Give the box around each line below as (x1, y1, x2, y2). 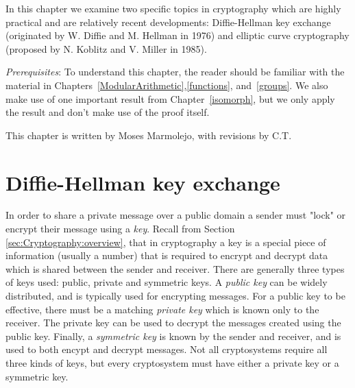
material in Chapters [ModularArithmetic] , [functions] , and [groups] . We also (5, 77, 328, 92)
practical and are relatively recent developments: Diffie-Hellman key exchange (5, 14, 331, 29)
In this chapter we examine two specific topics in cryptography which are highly (5, 1, 341, 15)
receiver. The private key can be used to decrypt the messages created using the (5, 315, 341, 330)
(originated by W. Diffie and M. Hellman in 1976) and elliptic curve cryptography (5, 28, 350, 43)
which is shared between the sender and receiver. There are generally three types (5, 261, 345, 276)
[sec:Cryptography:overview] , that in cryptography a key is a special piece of (5, 234, 326, 249)
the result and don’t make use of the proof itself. (5, 105, 210, 119)
